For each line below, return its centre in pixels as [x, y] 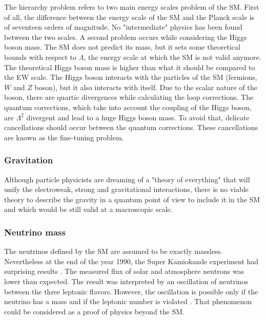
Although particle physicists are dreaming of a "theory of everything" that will [127, 179]
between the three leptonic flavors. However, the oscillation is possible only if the [131, 291]
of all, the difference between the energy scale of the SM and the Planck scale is [129, 17]
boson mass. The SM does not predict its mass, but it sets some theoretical [122, 47]
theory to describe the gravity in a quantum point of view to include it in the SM [132, 199]
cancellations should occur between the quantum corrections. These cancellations [131, 127]
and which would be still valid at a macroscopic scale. [88, 209]
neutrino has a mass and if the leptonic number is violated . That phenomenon [128, 301]
